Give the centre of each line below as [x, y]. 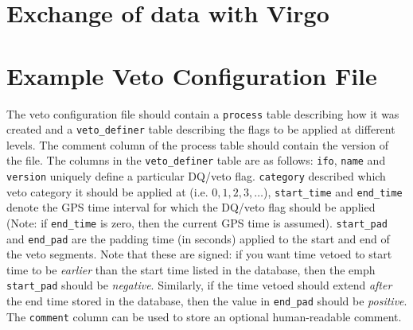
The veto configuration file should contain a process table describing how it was [203, 113]
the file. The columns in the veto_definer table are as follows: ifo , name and [196, 160]
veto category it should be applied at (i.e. [107, 191]
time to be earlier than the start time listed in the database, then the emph [191, 269]
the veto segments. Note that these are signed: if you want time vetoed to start [199, 254]
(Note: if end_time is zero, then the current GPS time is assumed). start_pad [197, 222]
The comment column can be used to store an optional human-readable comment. [204, 316]
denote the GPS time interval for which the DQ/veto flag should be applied [191, 207]
